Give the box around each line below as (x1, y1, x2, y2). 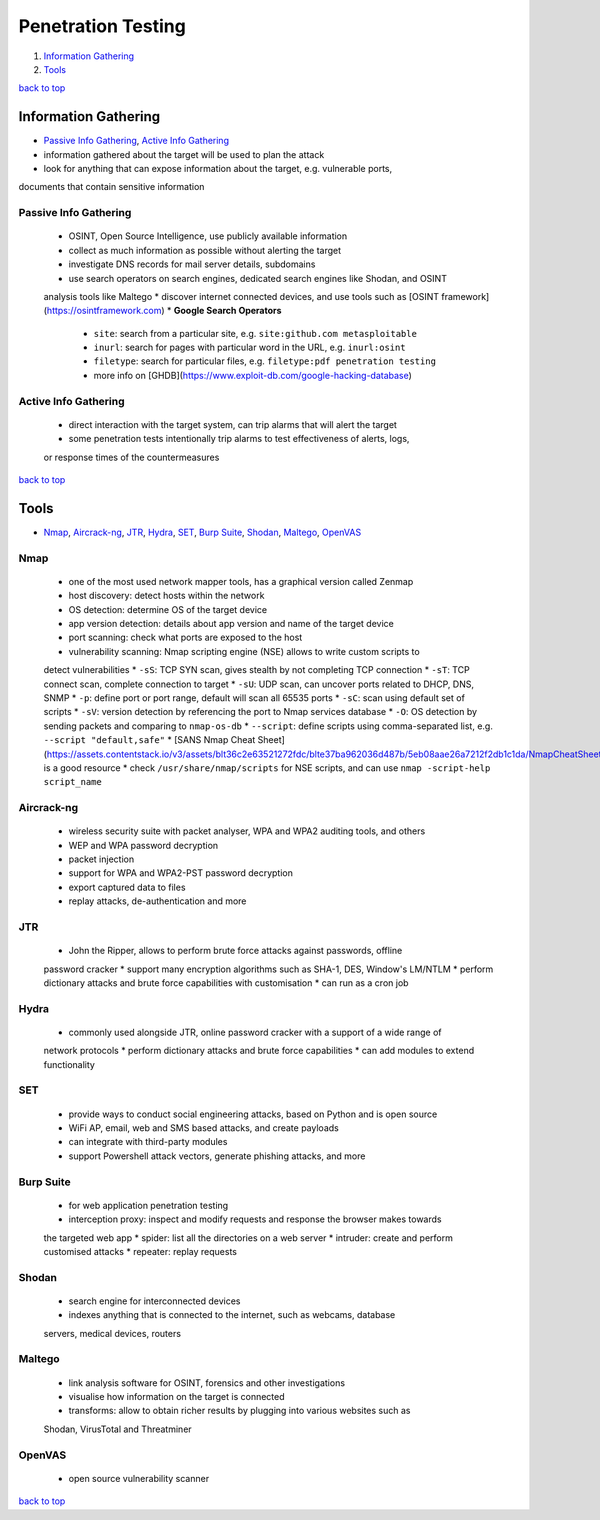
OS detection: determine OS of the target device (68, 603, 268, 615)
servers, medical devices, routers (43, 1327, 182, 1339)
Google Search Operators (173, 305, 282, 317)
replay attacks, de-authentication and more (68, 895, 247, 907)
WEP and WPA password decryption (68, 839, 219, 851)
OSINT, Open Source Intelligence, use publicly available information (68, 230, 348, 242)
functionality (43, 1058, 95, 1070)
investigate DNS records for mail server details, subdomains (68, 258, 316, 270)
